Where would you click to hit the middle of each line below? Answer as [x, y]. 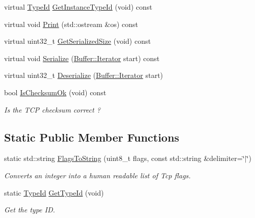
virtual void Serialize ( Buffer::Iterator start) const [82, 58]
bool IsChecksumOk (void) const [55, 92]
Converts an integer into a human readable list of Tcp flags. [97, 175]
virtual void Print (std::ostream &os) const [71, 24]
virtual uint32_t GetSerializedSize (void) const [78, 41]
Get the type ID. [30, 210]
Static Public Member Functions [92, 137]
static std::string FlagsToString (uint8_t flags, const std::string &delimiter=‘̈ [124, 158]
